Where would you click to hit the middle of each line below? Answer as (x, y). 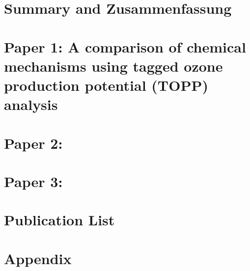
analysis (31, 104)
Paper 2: (33, 143)
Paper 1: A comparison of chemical (125, 46)
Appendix (38, 258)
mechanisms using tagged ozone (113, 66)
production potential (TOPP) (106, 85)
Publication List (59, 220)
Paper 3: (33, 181)
